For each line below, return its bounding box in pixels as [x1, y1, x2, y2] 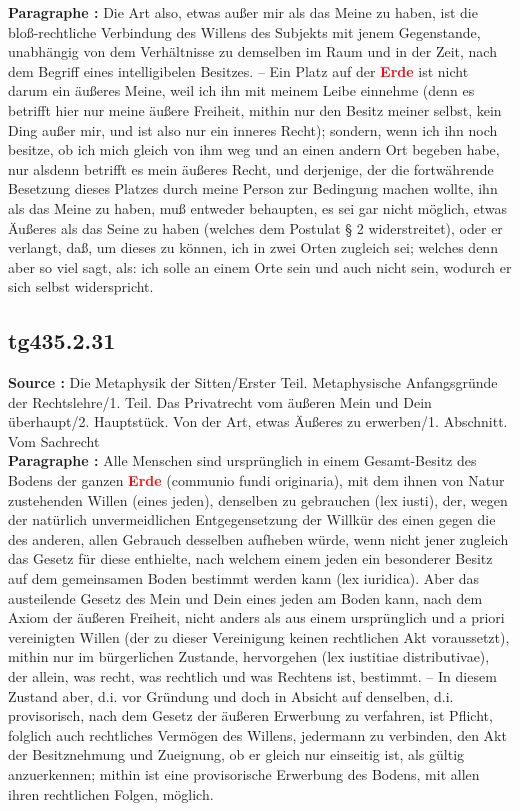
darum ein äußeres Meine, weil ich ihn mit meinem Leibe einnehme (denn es [8, 80, 475, 101]
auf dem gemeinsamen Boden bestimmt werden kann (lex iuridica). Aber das [8, 568, 480, 589]
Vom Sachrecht [8, 430, 100, 451]
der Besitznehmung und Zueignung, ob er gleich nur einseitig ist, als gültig [8, 744, 465, 765]
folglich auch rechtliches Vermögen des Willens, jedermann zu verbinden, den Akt [8, 724, 507, 745]
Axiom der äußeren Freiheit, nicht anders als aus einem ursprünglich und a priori [8, 607, 505, 628]
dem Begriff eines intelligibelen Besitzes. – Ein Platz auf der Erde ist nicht [8, 60, 469, 81]
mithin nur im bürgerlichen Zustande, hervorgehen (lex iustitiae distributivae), [8, 646, 490, 667]
